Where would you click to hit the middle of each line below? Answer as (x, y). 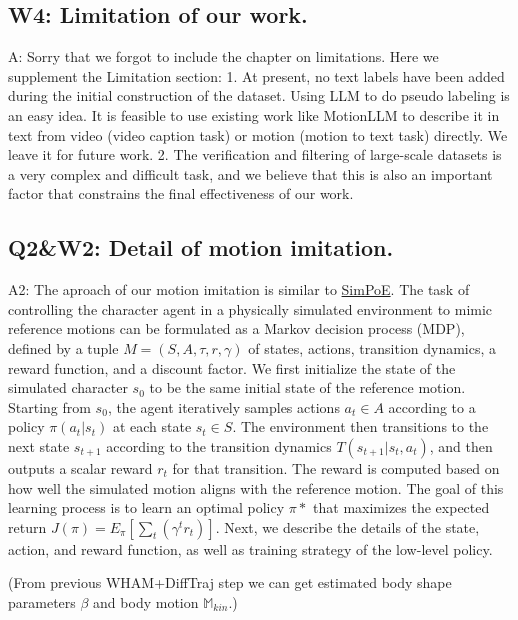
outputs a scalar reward (80, 467)
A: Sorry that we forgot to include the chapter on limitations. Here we (223, 56)
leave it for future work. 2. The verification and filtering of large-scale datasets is (255, 154)
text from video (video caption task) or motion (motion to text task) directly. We (258, 134)
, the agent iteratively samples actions (223, 406)
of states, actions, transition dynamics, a (372, 347)
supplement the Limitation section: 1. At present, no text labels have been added (256, 75)
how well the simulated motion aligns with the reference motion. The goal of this (256, 487)
